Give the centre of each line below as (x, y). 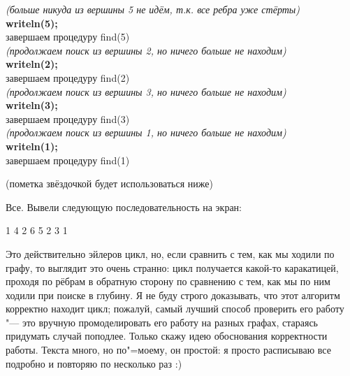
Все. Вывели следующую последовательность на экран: (124, 207)
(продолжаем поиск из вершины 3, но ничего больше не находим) (146, 91)
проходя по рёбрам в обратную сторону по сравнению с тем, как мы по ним (168, 281)
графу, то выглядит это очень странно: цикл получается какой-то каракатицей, (172, 267)
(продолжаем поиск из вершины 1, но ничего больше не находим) (146, 132)
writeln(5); (32, 23)
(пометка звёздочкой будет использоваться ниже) (109, 183)
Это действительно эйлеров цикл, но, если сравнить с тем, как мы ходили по (170, 253)
